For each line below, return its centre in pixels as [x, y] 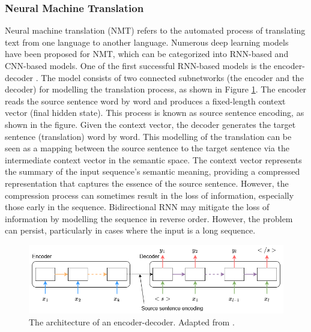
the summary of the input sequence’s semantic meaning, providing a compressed [152, 171]
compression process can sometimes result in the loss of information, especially [149, 195]
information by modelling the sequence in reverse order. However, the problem [149, 218]
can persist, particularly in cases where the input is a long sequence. [130, 230]
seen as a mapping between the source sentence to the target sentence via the [147, 148]
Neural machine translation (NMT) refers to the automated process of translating [155, 30]
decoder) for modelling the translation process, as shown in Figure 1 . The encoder [156, 89]
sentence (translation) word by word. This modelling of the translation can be [148, 136]
